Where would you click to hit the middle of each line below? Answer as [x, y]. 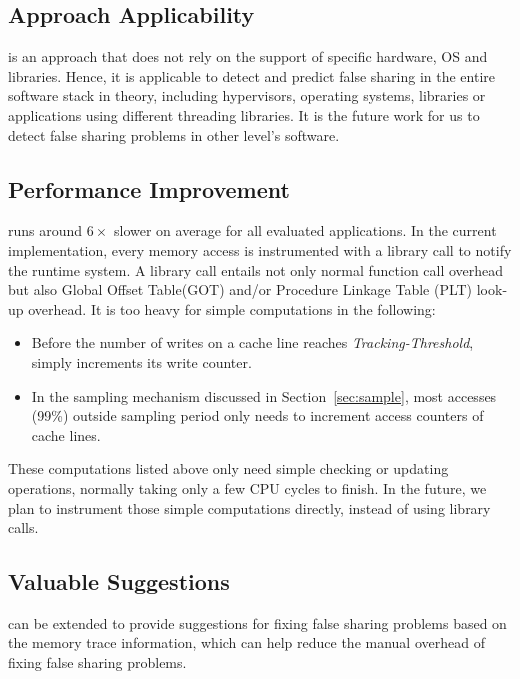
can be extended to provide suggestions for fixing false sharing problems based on [257, 622]
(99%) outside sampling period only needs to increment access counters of [257, 415]
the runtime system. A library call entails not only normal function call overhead [256, 269]
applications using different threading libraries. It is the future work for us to [244, 114]
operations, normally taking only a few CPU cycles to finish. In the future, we [247, 487]
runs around [45, 230]
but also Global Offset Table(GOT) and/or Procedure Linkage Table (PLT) [240, 289]
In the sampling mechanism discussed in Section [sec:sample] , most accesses [264, 395]
